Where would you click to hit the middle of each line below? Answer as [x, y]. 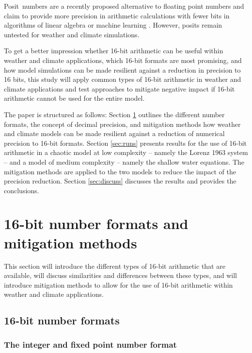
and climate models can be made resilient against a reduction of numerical [114, 133]
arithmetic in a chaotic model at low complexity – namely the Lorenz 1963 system [126, 152]
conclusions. [22, 190]
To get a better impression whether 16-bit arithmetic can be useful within [114, 51]
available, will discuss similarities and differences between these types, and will [120, 275]
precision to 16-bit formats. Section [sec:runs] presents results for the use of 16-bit [126, 143]
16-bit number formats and [96, 223]
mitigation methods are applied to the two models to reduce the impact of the [120, 171]
